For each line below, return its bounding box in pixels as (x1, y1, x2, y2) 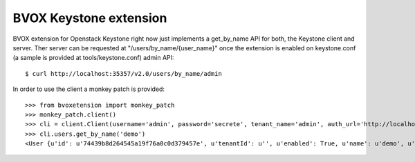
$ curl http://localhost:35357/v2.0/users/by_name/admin (25, 70, 223, 77)
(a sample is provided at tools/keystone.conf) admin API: (12, 54, 174, 62)
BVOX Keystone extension (12, 10, 167, 26)
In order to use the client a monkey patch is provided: (12, 85, 165, 93)
